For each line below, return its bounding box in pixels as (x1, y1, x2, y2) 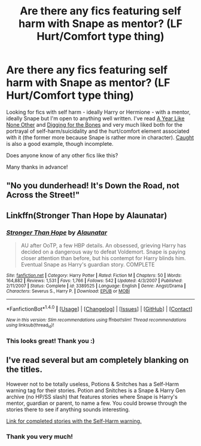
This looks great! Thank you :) (6, 337, 95, 345)
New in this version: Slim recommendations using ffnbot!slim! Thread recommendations (6, 317, 187, 323)
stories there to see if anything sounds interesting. (6, 405, 130, 413)
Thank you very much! (6, 432, 74, 441)
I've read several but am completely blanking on (6, 355, 189, 365)
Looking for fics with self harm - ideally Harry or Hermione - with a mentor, (6, 108, 191, 115)
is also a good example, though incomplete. (6, 140, 114, 147)
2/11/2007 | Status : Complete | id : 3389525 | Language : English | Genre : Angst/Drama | (6, 283, 186, 289)
